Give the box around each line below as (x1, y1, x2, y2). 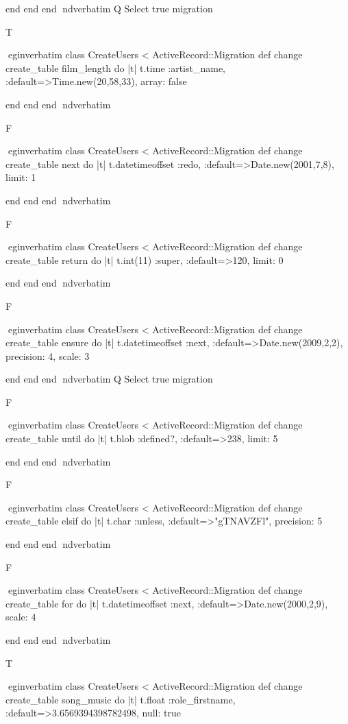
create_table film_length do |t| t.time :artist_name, (5, 60, 225, 75)
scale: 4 (5, 610, 36, 624)
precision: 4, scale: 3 (5, 348, 90, 363)
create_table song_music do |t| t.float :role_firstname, (5, 692, 236, 706)
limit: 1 (5, 170, 36, 184)
